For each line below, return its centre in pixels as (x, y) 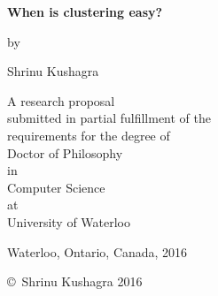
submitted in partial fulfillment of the (109, 118)
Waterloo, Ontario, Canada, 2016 (97, 251)
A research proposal (61, 100)
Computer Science (56, 187)
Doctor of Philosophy (65, 152)
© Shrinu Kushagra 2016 (75, 281)
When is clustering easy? (85, 11)
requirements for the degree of (89, 135)
